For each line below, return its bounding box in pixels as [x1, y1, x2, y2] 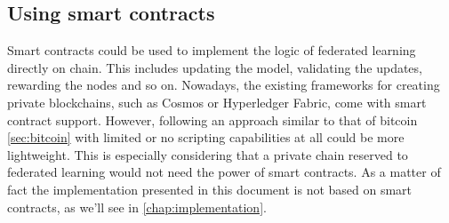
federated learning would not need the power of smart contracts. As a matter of [7, 163, 441, 181]
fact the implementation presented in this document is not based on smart [7, 179, 413, 198]
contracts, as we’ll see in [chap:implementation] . [7, 197, 267, 216]
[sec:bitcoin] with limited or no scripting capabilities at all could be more [7, 128, 405, 147]
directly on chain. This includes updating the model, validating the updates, [7, 58, 422, 76]
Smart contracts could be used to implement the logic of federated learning [7, 41, 416, 60]
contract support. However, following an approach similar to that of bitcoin [7, 110, 418, 129]
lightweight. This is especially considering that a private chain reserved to [7, 145, 408, 163]
